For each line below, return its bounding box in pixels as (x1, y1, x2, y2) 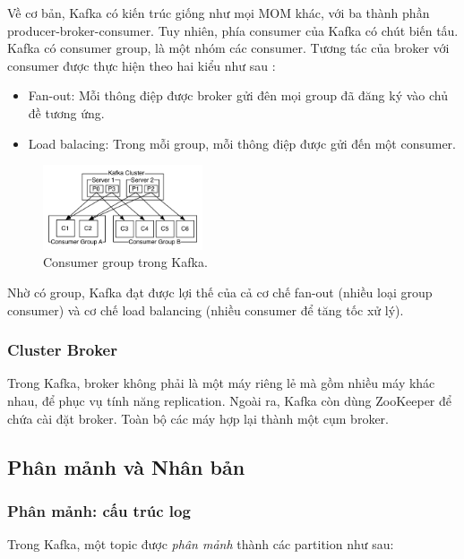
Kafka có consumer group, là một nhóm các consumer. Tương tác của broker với (7, 39, 450, 57)
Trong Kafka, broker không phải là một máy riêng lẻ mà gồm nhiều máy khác (7, 374, 435, 392)
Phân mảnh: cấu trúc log (7, 499, 191, 521)
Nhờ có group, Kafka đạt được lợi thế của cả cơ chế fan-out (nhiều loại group (7, 283, 433, 302)
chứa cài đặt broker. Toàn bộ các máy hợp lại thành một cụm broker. (7, 408, 389, 427)
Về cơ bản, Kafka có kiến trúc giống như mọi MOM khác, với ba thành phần (7, 4, 430, 21)
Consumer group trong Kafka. (43, 253, 208, 271)
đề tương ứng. (28, 103, 105, 122)
